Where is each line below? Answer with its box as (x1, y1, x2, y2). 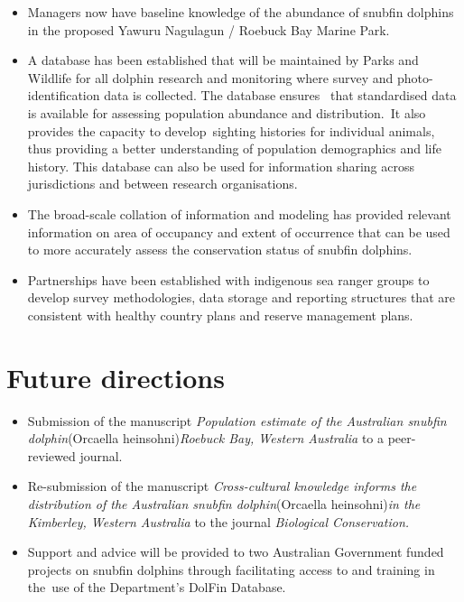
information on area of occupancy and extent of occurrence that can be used (27, 222, 450, 241)
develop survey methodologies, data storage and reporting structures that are (27, 288, 455, 307)
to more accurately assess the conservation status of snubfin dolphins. (27, 240, 413, 259)
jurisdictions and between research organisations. (27, 174, 298, 193)
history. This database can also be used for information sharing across (27, 156, 415, 175)
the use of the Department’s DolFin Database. (27, 578, 286, 597)
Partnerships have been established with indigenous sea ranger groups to (27, 270, 430, 289)
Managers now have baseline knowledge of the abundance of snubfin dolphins (27, 3, 454, 21)
